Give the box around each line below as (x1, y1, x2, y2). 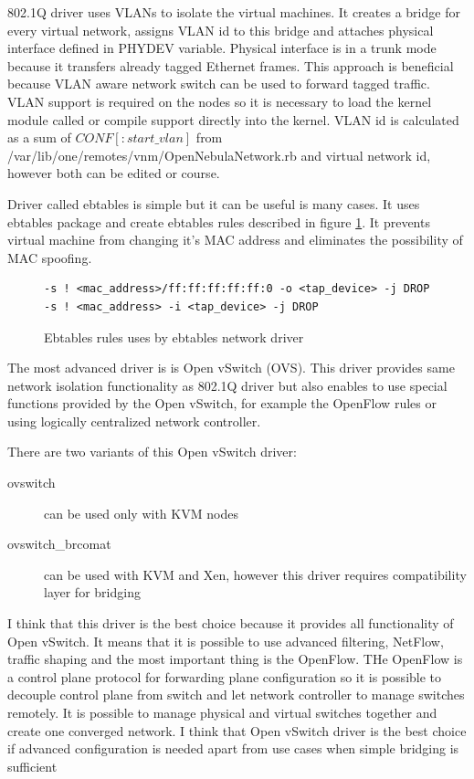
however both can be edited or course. (7, 163, 220, 183)
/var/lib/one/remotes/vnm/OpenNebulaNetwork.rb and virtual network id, (7, 145, 431, 164)
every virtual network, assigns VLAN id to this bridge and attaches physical (7, 20, 434, 39)
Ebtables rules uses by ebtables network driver (44, 327, 304, 346)
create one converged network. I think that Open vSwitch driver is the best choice (7, 721, 467, 740)
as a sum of (7, 128, 71, 147)
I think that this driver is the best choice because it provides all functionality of (7, 614, 454, 633)
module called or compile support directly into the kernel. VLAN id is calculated (7, 110, 459, 129)
